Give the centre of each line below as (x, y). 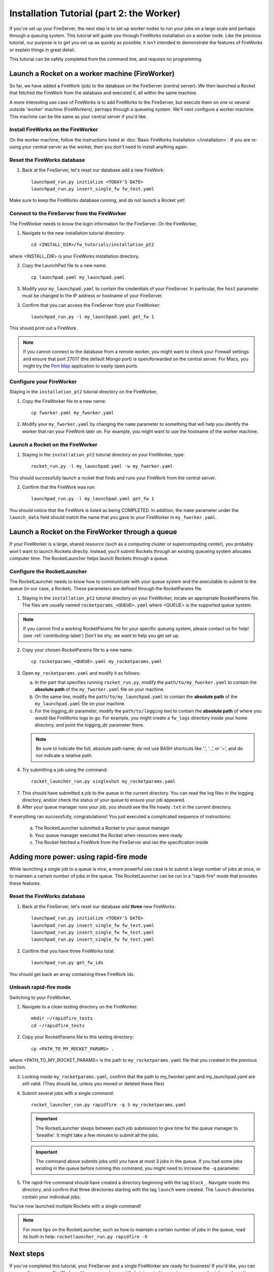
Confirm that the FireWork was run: (59, 487)
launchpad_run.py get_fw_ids (67, 963)
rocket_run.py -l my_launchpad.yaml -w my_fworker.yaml (102, 466)
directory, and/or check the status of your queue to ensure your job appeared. (104, 800)
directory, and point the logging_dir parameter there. (90, 725)
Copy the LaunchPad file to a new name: (64, 266)
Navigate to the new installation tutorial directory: (74, 233)
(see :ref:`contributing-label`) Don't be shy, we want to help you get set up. (101, 635)
